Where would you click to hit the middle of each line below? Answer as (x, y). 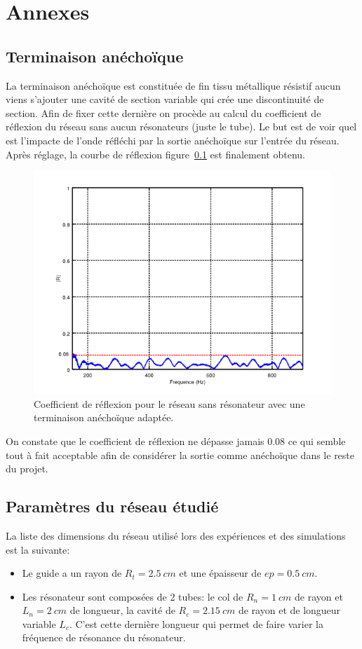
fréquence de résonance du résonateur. (104, 637)
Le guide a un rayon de (72, 573)
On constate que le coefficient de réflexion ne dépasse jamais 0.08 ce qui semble (176, 440)
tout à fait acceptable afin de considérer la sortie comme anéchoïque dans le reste (180, 455)
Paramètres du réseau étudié (112, 506)
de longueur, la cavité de (122, 610)
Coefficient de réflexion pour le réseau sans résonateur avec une (169, 403)
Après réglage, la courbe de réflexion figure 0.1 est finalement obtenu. (155, 154)
